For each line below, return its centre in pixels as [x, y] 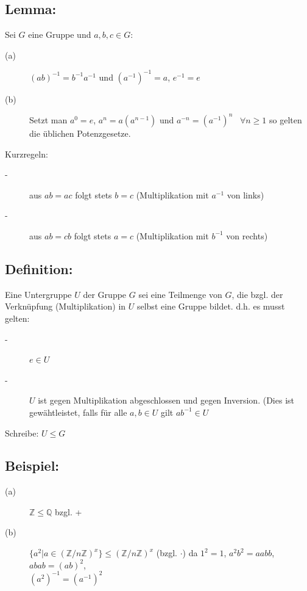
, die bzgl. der [257, 294]
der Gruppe [105, 294]
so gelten [286, 119]
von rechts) [247, 235]
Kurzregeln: [26, 154]
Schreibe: [22, 433]
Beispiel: [32, 466]
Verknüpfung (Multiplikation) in [65, 306]
